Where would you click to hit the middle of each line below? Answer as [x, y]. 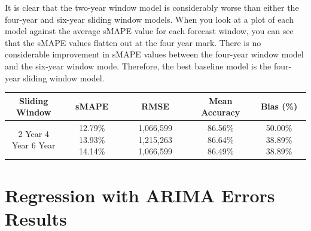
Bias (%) [279, 106]
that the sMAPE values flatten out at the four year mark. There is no [133, 42]
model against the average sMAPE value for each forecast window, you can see [149, 31]
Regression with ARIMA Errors [140, 195]
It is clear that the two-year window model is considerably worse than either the [152, 7]
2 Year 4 [33, 133]
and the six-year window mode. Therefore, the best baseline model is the [138, 66]
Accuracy [221, 112]
